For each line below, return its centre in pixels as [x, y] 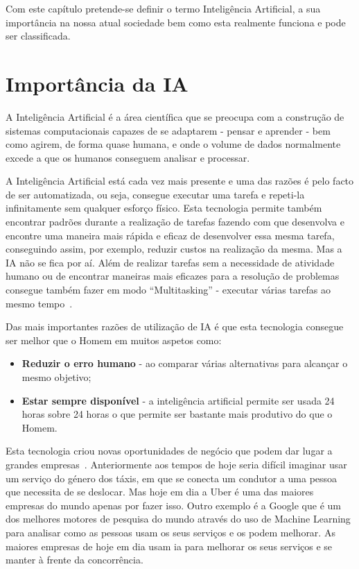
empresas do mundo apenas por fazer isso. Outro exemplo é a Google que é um [173, 505]
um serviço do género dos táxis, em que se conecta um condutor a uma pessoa [172, 478]
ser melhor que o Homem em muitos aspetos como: [114, 340]
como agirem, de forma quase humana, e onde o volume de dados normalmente [173, 144]
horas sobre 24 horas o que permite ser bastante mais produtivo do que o [177, 414]
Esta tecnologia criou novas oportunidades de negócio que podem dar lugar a [169, 451]
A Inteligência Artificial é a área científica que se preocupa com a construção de [175, 116]
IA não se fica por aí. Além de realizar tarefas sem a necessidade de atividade [170, 262]
